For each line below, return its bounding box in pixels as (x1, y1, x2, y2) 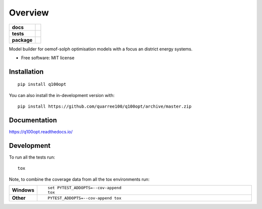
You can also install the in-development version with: (9, 92, 115, 98)
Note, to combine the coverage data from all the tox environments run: (9, 176, 150, 182)
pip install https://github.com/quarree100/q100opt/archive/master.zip (17, 104, 192, 109)
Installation (9, 67, 44, 76)
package (12, 36, 33, 43)
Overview (9, 7, 49, 18)
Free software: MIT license (21, 55, 75, 61)
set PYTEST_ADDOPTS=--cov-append (48, 185, 121, 191)
